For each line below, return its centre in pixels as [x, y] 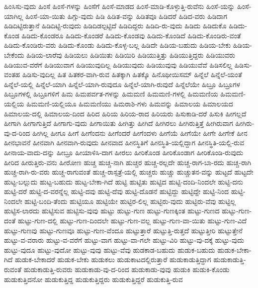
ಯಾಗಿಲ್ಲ [14, 16]
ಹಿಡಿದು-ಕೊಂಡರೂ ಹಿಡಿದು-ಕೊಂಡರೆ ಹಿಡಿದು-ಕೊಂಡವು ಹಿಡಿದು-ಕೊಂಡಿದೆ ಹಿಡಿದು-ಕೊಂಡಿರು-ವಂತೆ [131, 35]
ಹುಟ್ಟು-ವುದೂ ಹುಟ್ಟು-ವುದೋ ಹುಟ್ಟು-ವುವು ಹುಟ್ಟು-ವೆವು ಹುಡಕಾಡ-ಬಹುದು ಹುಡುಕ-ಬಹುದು [110, 249]
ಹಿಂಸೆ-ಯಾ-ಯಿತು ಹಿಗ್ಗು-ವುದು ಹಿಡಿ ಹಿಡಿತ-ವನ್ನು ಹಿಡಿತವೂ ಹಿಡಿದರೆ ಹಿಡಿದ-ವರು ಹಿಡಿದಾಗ [126, 16]
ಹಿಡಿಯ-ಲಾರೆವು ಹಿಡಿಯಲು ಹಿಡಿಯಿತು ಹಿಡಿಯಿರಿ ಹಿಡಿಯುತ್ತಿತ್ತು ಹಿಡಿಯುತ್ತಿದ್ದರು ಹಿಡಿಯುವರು [131, 54]
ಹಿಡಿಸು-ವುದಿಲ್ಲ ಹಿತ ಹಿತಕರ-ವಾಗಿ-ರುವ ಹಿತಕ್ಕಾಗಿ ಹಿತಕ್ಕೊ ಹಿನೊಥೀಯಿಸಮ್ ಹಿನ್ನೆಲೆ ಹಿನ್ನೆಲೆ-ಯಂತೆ [132, 74]
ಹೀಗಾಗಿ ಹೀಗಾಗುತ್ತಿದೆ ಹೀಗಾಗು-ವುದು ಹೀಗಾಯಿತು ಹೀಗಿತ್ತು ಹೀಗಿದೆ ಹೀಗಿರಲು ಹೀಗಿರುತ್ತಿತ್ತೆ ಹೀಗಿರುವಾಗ [119, 123]
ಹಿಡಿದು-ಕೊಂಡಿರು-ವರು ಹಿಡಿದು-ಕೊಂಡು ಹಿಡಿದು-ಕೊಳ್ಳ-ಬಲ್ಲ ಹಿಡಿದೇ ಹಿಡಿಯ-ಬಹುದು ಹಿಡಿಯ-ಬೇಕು [118, 45]
